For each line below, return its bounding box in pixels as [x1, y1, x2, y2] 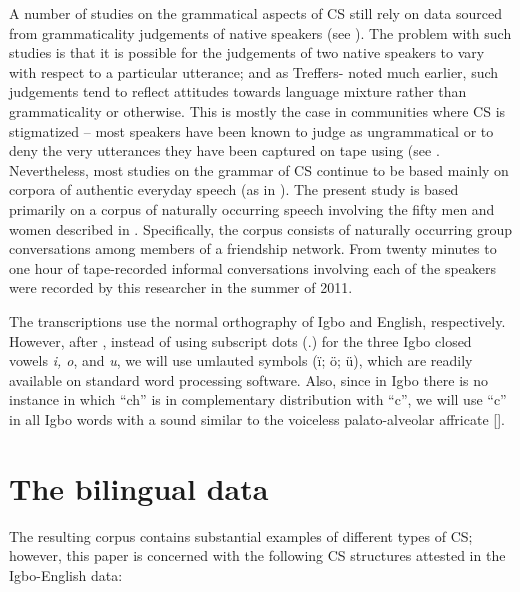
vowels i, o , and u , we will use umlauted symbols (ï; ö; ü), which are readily [9, 350, 473, 371]
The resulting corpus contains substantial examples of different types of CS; [9, 525, 473, 546]
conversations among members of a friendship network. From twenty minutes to [9, 238, 497, 259]
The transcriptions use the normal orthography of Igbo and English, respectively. [9, 310, 506, 331]
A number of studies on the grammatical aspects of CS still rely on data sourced [9, 3, 502, 23]
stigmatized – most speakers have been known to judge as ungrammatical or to [9, 120, 494, 141]
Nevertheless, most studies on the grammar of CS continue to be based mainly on [9, 159, 509, 180]
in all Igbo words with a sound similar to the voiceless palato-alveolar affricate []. [9, 408, 505, 429]
